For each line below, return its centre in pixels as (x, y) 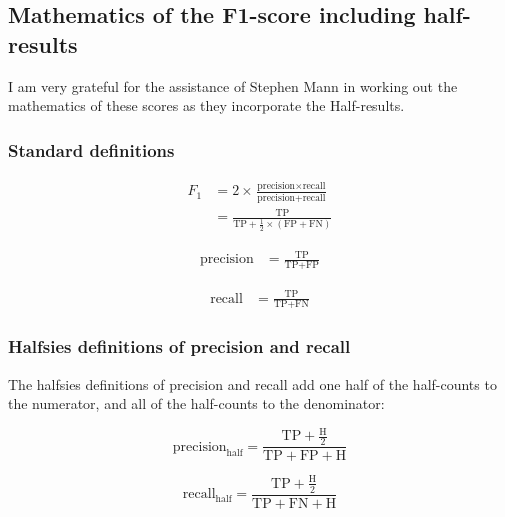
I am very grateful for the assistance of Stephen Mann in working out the (233, 85)
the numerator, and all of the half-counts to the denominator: (196, 403)
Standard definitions (91, 149)
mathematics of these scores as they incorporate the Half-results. (206, 105)
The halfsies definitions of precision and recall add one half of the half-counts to (252, 383)
